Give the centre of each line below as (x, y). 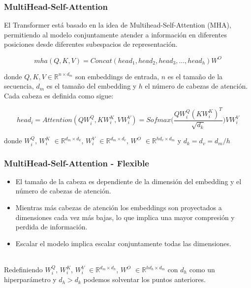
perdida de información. (51, 227)
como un (202, 269)
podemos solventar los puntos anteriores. (144, 279)
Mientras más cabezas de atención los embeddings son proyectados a (119, 208)
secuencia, (19, 86)
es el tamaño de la (195, 76)
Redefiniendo (23, 269)
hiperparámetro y (30, 279)
